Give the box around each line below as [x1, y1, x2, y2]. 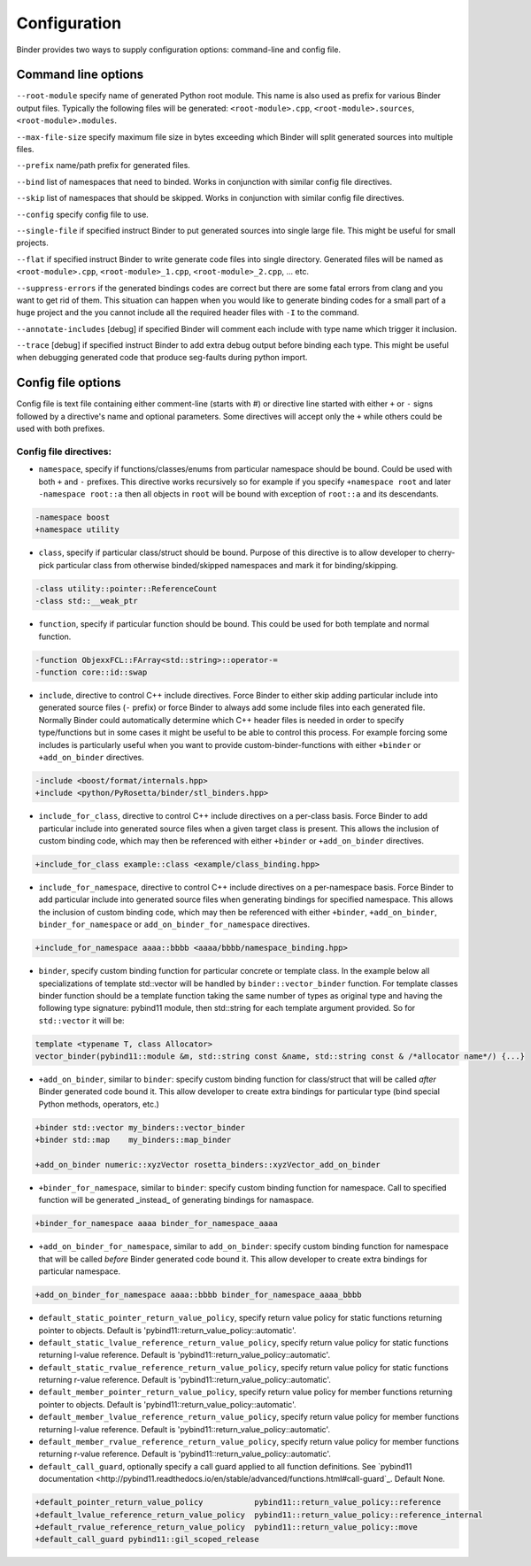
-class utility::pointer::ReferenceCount [35, 583, 218, 593]
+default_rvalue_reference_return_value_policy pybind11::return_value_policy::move [35, 1522, 418, 1531]
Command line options [16, 67, 144, 82]
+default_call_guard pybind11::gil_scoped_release [35, 1534, 260, 1545]
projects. [16, 237, 49, 248]
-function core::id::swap [35, 667, 148, 677]
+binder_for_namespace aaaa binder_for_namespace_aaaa [35, 1218, 278, 1229]
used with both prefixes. [16, 423, 105, 434]
